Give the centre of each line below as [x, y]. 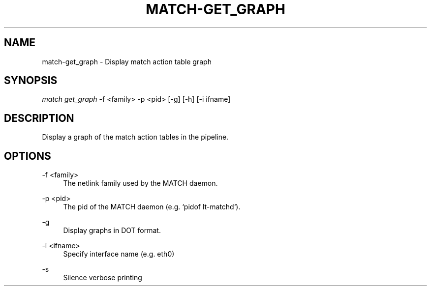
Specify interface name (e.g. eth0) [119, 254]
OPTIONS [28, 156]
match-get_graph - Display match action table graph [127, 61]
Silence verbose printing [103, 278]
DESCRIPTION [39, 118]
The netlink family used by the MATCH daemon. [140, 183]
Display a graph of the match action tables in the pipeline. [135, 137]
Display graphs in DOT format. [112, 231]
